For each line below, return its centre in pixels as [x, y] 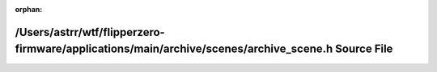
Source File [364, 49]
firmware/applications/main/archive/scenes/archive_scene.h [174, 49]
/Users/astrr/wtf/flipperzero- [90, 32]
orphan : [29, 9]
